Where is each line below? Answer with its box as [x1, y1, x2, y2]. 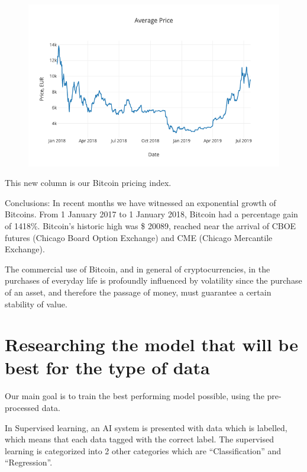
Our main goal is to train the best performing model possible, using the [5, 390, 264, 402]
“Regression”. [5, 456, 53, 468]
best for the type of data [5, 355, 210, 380]
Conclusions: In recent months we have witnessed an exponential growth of [5, 196, 276, 208]
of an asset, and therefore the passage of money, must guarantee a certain [5, 285, 272, 298]
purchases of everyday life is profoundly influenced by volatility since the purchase [5, 274, 302, 287]
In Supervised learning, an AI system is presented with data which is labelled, [5, 421, 287, 434]
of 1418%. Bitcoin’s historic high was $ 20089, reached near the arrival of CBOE [5, 219, 296, 232]
